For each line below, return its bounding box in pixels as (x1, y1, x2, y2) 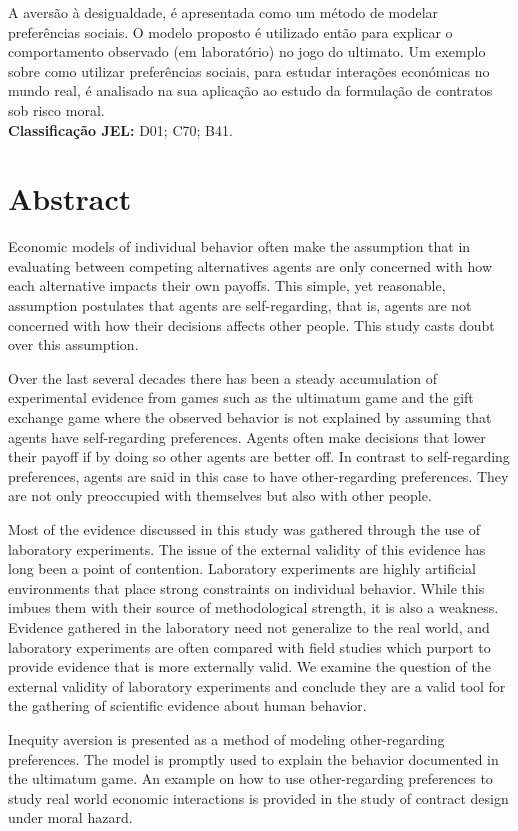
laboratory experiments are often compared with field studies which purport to (8, 636, 491, 657)
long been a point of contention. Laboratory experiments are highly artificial (8, 558, 476, 579)
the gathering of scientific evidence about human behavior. (8, 695, 367, 716)
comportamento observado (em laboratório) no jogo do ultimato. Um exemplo (8, 41, 486, 62)
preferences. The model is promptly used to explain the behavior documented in (8, 748, 499, 769)
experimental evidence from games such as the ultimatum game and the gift (8, 387, 474, 408)
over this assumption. (8, 334, 139, 355)
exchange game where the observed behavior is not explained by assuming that (8, 407, 492, 428)
